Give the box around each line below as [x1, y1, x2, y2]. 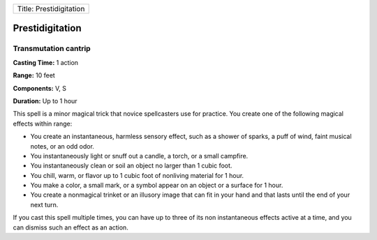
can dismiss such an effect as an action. [13, 223, 128, 232]
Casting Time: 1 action [13, 58, 79, 66]
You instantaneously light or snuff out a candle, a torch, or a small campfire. [30, 151, 249, 160]
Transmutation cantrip [13, 44, 91, 54]
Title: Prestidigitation [17, 4, 85, 13]
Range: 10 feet [13, 71, 55, 80]
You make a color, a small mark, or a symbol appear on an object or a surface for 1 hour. [30, 181, 283, 190]
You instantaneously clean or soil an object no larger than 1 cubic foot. [30, 161, 232, 170]
